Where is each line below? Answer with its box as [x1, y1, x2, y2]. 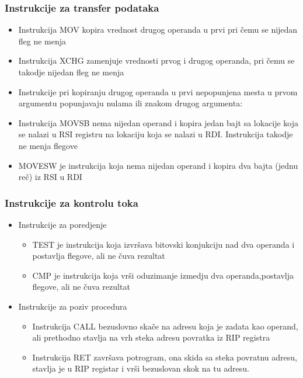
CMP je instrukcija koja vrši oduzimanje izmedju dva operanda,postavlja [32, 269, 294, 281]
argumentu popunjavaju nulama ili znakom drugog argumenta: [18, 97, 243, 109]
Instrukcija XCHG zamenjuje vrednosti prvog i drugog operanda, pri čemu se [18, 54, 295, 67]
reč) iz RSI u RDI [18, 171, 82, 183]
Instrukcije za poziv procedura [18, 300, 127, 312]
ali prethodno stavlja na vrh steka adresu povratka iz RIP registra [32, 331, 270, 344]
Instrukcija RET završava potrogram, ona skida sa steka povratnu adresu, [32, 351, 297, 363]
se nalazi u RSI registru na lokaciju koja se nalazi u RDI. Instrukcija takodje [18, 128, 293, 140]
